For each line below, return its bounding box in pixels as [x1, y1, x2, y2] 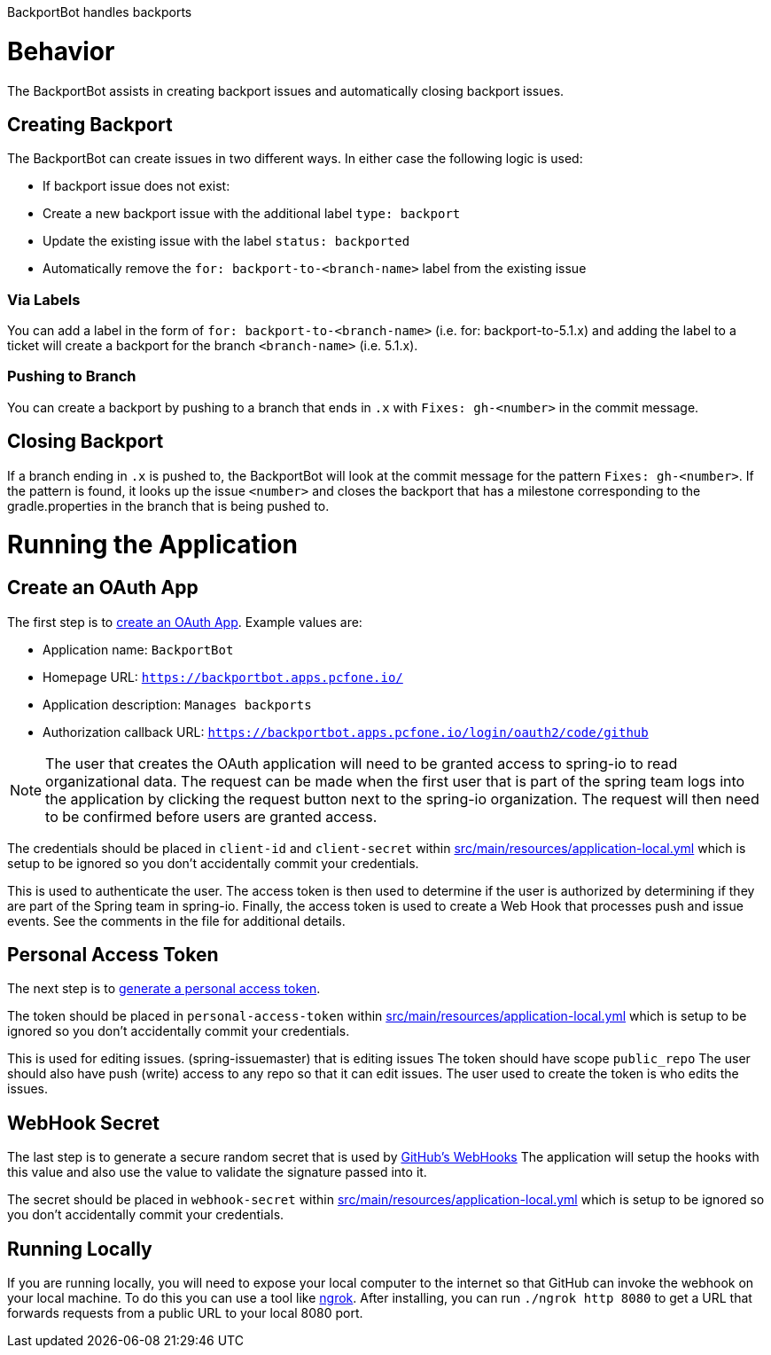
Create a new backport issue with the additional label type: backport [43, 206, 461, 222]
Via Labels [7, 290, 81, 309]
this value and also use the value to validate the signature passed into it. [7, 1164, 427, 1180]
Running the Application [7, 529, 298, 560]
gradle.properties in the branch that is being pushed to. [7, 497, 330, 513]
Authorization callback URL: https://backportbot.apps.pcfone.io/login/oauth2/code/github [43, 724, 649, 740]
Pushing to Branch [7, 367, 136, 386]
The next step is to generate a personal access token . [7, 981, 321, 997]
